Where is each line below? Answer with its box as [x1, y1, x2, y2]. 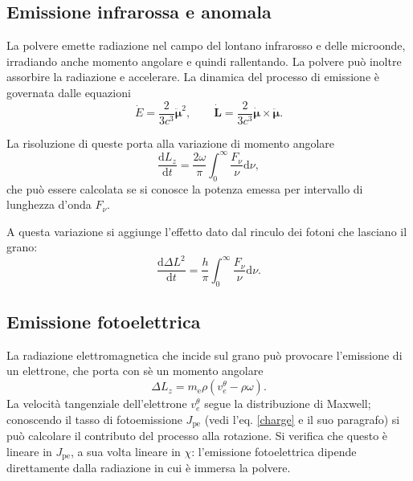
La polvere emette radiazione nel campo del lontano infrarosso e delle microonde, [6, 37, 406, 54]
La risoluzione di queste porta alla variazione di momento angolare [6, 134, 335, 151]
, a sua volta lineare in [70, 442, 181, 459]
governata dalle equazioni [6, 84, 131, 100]
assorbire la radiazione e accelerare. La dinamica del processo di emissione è [6, 68, 379, 85]
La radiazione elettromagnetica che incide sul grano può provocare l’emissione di [6, 346, 403, 363]
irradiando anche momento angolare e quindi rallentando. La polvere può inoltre [6, 52, 402, 69]
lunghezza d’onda [6, 196, 92, 213]
